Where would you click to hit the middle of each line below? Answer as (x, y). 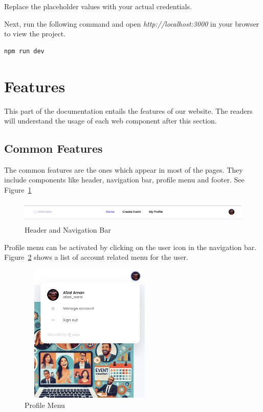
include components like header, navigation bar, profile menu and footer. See (124, 180)
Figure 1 (18, 190)
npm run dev (24, 51)
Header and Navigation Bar (68, 230)
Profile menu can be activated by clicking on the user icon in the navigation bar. (130, 247)
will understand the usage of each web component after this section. (111, 121)
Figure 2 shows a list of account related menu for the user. (96, 257)
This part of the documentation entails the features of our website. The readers (128, 110)
